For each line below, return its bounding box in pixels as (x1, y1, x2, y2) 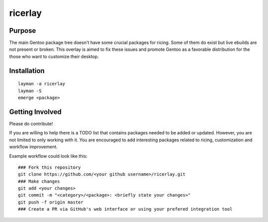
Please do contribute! (9, 120, 53, 126)
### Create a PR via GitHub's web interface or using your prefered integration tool (18, 207, 233, 212)
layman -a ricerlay (18, 81, 66, 87)
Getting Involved (9, 108, 62, 116)
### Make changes (18, 178, 60, 184)
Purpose (9, 26, 36, 35)
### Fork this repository (18, 164, 81, 170)
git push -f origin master (18, 199, 84, 205)
